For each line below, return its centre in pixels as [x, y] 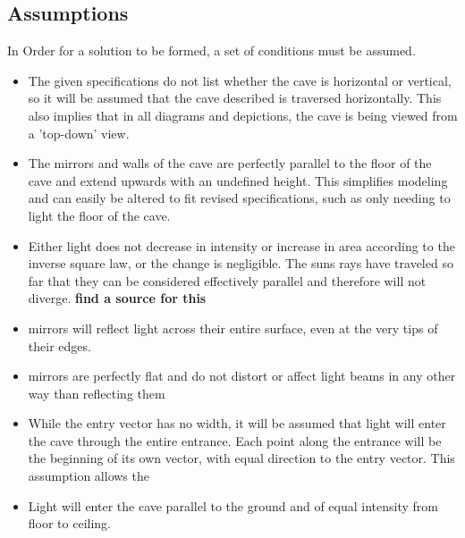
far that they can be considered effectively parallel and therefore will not [227, 280]
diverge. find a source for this [117, 298]
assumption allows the [89, 476]
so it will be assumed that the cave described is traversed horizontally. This [235, 98]
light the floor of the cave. [99, 215]
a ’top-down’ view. [79, 133]
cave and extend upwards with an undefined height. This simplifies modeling [238, 180]
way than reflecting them [97, 393]
